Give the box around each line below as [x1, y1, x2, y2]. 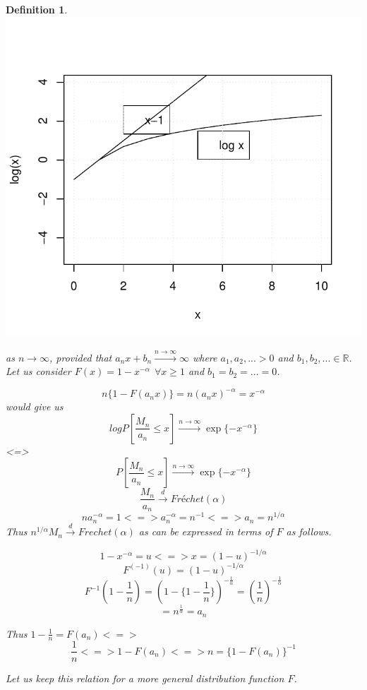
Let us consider [6, 364, 71, 379]
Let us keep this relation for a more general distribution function [6, 670, 284, 685]
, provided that [49, 350, 112, 364]
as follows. [286, 524, 332, 539]
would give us [6, 399, 64, 414]
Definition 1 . [6, 2, 68, 16]
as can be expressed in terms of [138, 524, 273, 539]
